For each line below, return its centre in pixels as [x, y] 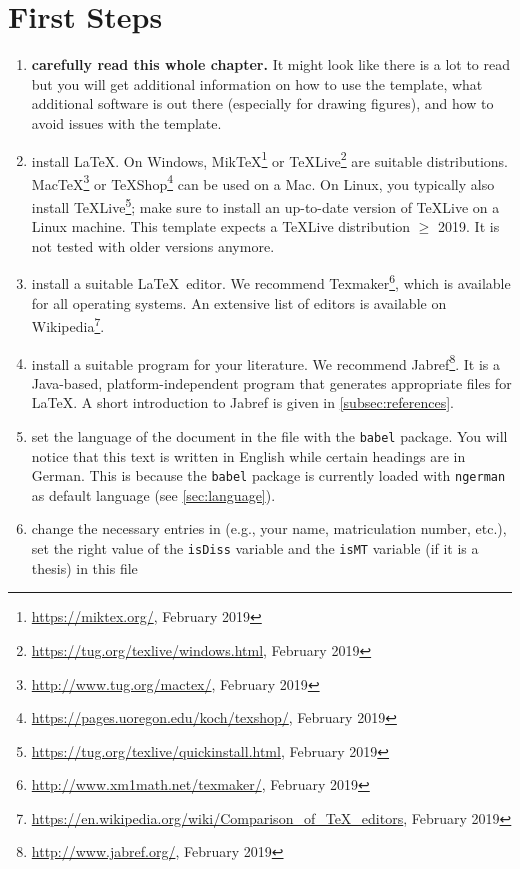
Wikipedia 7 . [68, 324]
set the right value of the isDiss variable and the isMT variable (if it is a [255, 548]
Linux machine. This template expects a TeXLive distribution [221, 226]
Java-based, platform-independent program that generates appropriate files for [271, 382]
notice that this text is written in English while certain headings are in [248, 455]
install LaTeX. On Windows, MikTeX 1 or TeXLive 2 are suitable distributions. [269, 159]
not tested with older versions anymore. [153, 245]
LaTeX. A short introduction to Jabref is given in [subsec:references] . [242, 402]
